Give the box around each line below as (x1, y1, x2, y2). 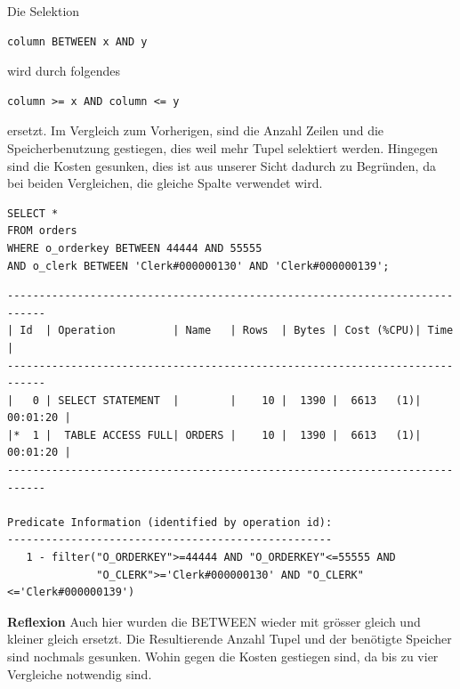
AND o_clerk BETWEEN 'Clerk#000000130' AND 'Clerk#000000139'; (7, 259, 390, 272)
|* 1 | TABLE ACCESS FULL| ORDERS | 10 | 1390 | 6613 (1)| (7, 428, 422, 442)
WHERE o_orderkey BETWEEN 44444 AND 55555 (7, 241, 262, 255)
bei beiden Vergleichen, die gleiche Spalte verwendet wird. (7, 174, 323, 192)
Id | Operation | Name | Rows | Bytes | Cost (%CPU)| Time (20, 324, 454, 337)
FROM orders (7, 224, 77, 238)
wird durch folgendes (7, 61, 120, 80)
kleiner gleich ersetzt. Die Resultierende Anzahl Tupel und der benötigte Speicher (7, 629, 452, 648)
